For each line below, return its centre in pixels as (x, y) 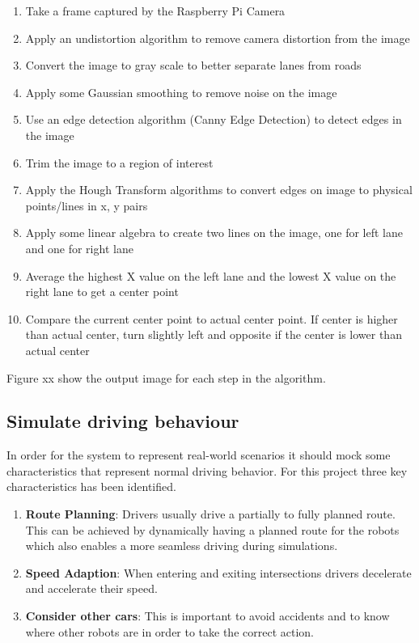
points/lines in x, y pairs (87, 205)
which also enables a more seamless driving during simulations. (182, 546)
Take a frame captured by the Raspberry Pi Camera (155, 11)
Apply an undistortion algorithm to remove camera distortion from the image (218, 38)
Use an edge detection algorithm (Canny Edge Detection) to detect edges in (214, 119)
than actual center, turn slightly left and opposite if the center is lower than (214, 334)
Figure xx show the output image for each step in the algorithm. (166, 377)
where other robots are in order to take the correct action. (169, 631)
